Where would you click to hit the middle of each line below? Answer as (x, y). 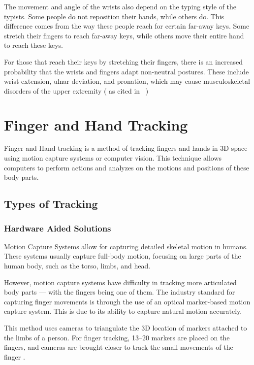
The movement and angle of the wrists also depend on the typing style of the (120, 6)
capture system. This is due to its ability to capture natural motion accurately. (123, 311)
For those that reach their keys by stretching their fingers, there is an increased (124, 61)
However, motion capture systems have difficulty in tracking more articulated (120, 282)
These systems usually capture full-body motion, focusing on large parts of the (123, 256)
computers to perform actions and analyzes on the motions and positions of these (127, 167)
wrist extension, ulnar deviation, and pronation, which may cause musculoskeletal (127, 81)
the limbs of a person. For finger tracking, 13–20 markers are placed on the (117, 337)
